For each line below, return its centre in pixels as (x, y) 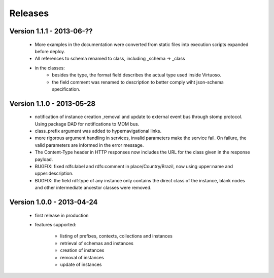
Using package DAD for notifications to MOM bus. (87, 124)
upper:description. (54, 173)
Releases (29, 13)
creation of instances (82, 250)
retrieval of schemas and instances (97, 243)
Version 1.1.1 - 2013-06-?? (51, 31)
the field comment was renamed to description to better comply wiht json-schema (138, 82)
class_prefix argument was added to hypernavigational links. (98, 131)
